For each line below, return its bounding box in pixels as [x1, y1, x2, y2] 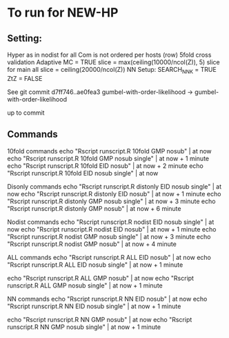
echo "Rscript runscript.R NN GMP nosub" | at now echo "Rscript [7, 315, 192, 323]
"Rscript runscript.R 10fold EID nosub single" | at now [7, 169, 159, 177]
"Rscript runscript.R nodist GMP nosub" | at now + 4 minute [7, 240, 177, 248]
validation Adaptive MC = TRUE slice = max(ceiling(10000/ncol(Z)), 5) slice [7, 58, 220, 66]
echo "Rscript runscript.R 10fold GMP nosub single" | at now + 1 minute [7, 154, 209, 162]
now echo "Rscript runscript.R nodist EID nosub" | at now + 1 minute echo [7, 225, 217, 233]
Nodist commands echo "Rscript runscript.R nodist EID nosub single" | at [7, 218, 215, 226]
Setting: [7, 32, 43, 44]
